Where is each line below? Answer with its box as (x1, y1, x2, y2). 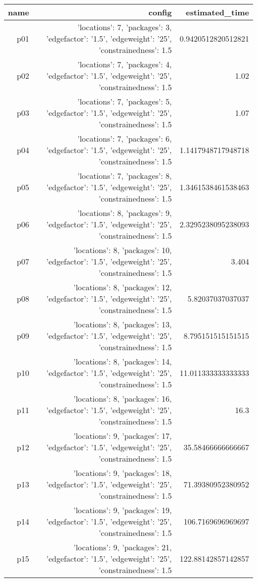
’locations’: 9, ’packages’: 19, (73, 504, 172, 516)
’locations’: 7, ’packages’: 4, (77, 58, 172, 70)
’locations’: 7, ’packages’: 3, (77, 21, 172, 33)
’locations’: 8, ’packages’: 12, (73, 281, 172, 293)
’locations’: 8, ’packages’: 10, (73, 244, 172, 256)
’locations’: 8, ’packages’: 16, (73, 393, 172, 404)
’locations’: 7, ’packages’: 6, (77, 133, 172, 144)
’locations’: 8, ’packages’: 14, (73, 356, 172, 367)
